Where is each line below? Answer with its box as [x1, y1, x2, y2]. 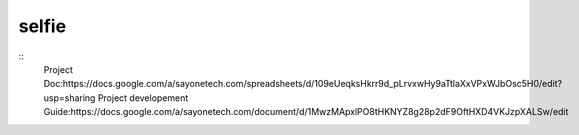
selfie [18, 15, 67, 37]
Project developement [97, 91, 189, 104]
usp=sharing [43, 91, 96, 104]
